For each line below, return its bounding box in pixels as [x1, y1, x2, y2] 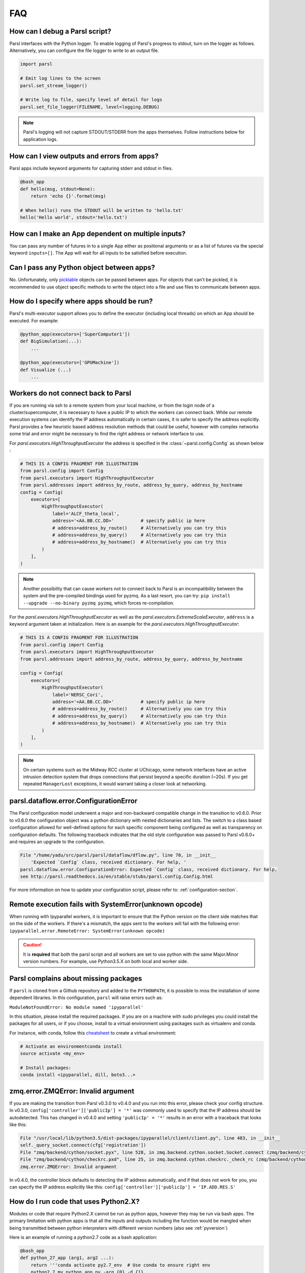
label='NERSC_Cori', [52, 691, 104, 698]
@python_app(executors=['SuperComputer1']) [20, 331, 131, 337]
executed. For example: [9, 317, 58, 323]
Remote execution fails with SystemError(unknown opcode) [9, 900, 203, 908]
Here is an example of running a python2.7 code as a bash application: [9, 1234, 158, 1240]
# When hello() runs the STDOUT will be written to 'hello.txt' [20, 208, 184, 213]
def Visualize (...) [20, 367, 71, 373]
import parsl [20, 61, 53, 67]
